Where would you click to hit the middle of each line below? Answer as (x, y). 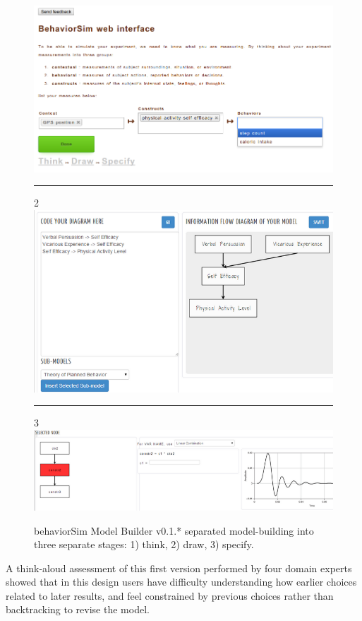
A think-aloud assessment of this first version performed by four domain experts (179, 568)
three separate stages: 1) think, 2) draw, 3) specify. (144, 544)
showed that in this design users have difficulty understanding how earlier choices (181, 582)
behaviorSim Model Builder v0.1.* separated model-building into (174, 530)
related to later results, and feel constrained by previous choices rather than (170, 595)
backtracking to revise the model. (78, 609)
